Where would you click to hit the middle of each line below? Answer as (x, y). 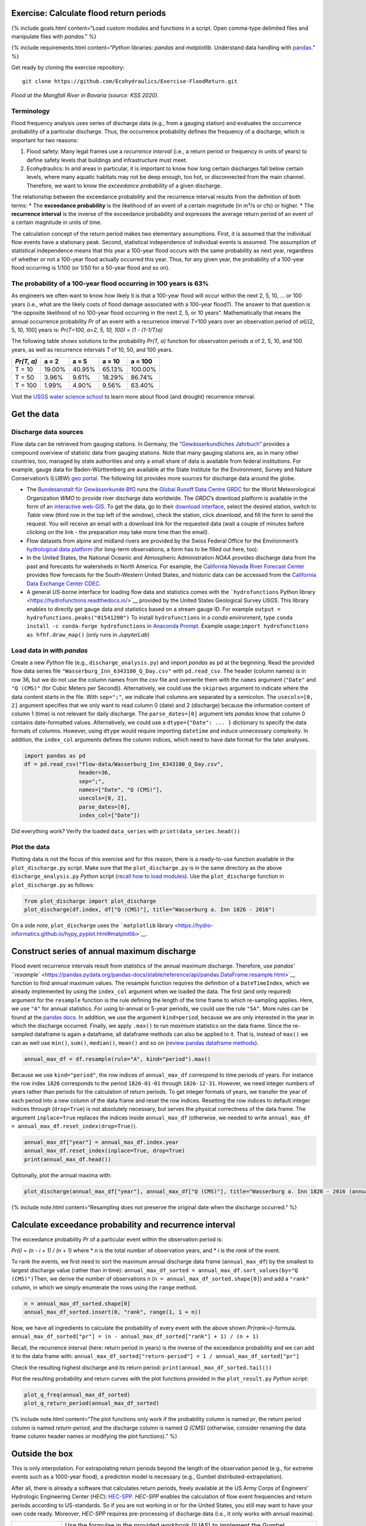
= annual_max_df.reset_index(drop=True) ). (74, 1126)
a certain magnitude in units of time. (56, 222)
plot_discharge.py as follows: (53, 884)
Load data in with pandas (49, 650)
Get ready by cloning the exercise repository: (68, 68)
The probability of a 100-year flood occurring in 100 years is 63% (110, 284)
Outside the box (42, 1454)
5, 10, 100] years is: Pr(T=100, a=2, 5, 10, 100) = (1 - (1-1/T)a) (87, 330)
